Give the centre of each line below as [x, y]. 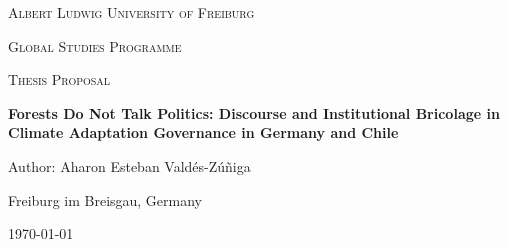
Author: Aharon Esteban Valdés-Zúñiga [129, 165]
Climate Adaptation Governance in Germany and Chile [203, 132]
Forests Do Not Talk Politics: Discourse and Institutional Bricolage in [254, 112]
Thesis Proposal [59, 79]
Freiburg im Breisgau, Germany [105, 199]
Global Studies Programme [95, 45]
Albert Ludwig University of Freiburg [131, 12]
